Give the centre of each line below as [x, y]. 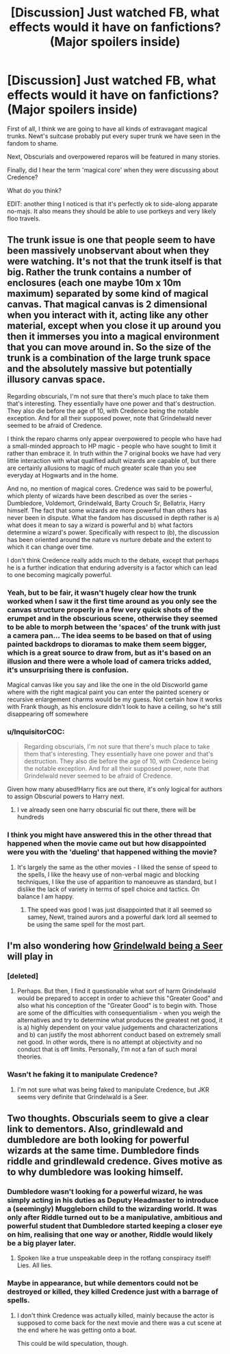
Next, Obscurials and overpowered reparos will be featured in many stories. [114, 157]
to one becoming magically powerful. [60, 574]
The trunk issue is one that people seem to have [111, 240]
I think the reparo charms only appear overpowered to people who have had [114, 438]
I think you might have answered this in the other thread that [110, 835]
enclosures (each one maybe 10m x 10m [94, 283]
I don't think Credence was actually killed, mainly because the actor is [115, 1315]
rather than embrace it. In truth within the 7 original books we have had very [114, 453]
